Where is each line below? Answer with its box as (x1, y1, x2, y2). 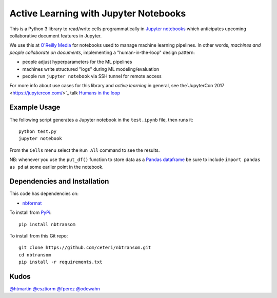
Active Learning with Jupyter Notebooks (9, 8, 186, 19)
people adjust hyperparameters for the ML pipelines (22, 59, 132, 65)
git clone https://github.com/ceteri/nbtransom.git (18, 245, 151, 251)
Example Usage (9, 103, 61, 112)
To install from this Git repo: (9, 233, 68, 239)
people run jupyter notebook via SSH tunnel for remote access (22, 73, 162, 79)
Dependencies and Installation (9, 177, 109, 186)
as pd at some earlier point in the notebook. (9, 164, 104, 170)
